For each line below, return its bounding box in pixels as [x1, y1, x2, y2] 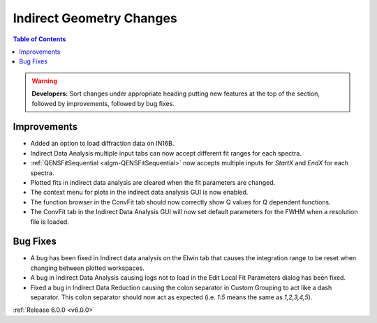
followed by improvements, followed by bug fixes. [31, 99, 175, 107]
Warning [31, 77, 57, 85]
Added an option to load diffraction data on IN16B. [30, 140, 175, 148]
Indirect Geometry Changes [13, 10, 177, 26]
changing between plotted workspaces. [30, 264, 145, 272]
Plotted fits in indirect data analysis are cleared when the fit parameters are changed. [30, 178, 276, 186]
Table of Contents [13, 35, 66, 43]
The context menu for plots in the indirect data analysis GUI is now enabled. [30, 188, 249, 197]
